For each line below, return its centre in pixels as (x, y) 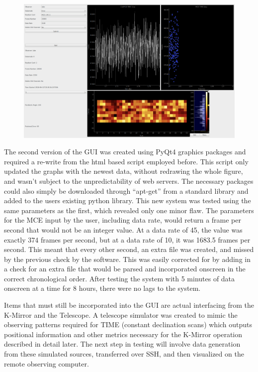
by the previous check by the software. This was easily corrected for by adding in (127, 259)
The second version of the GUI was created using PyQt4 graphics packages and (125, 152)
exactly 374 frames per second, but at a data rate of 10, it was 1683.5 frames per (127, 239)
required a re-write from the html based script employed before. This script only (126, 161)
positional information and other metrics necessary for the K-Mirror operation (123, 334)
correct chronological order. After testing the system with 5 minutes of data (120, 278)
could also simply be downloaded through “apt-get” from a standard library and (126, 190)
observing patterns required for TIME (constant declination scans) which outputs (128, 324)
